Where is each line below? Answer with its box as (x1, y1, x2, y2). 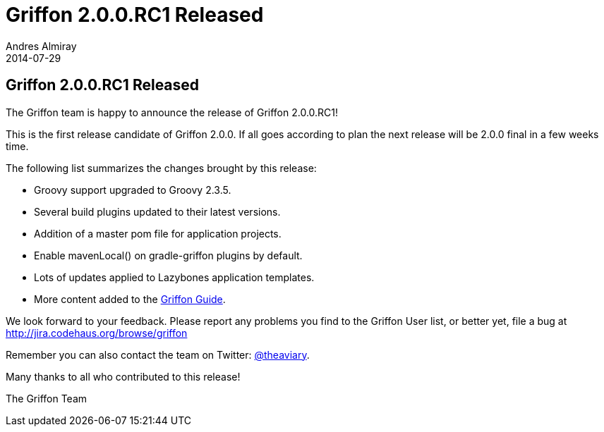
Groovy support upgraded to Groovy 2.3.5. (34, 183, 231, 196)
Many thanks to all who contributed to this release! (6, 370, 241, 383)
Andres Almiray (6, 39, 77, 52)
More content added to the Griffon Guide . (34, 292, 226, 305)
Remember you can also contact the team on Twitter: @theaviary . (6, 348, 310, 361)
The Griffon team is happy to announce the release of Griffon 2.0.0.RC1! (6, 106, 339, 118)
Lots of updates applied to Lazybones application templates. (34, 271, 315, 283)
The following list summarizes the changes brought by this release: (6, 161, 317, 174)
